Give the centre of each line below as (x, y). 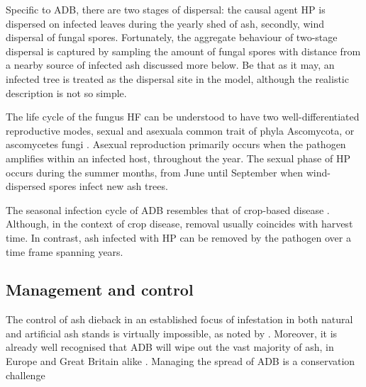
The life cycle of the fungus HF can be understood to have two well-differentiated (183, 117)
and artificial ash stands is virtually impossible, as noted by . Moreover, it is (172, 333)
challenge (26, 375)
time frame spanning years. (65, 251)
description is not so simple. (66, 92)
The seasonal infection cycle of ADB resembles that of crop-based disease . (168, 209)
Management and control (100, 290)
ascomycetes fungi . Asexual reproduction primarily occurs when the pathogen (176, 144)
